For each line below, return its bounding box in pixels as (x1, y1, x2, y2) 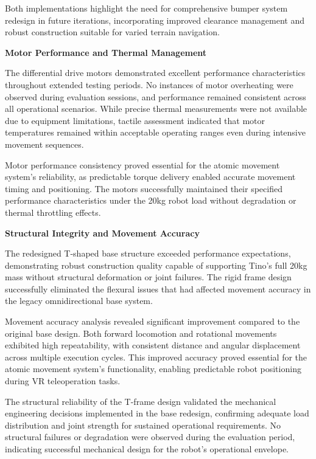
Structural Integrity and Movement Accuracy (5, 226, 200, 239)
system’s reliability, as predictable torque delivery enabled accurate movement (5, 170, 296, 183)
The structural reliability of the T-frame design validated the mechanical (5, 395, 276, 407)
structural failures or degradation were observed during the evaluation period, (5, 430, 295, 443)
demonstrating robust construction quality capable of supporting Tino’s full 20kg (5, 258, 307, 271)
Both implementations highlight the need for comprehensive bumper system (5, 2, 288, 14)
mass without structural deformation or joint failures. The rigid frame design (5, 271, 292, 283)
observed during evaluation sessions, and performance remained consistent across (5, 90, 306, 103)
